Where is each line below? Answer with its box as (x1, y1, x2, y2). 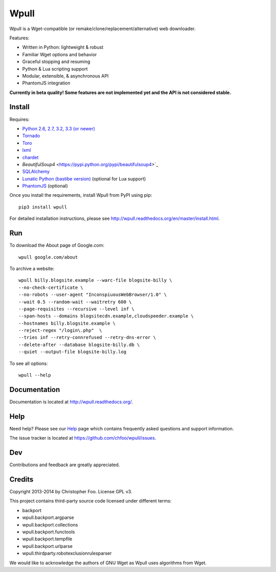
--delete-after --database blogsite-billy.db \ (18, 341, 140, 348)
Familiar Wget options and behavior (22, 51, 97, 57)
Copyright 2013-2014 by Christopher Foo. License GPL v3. (9, 489, 132, 495)
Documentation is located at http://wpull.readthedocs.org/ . (9, 399, 133, 405)
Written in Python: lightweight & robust (22, 44, 104, 51)
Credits (9, 475, 34, 484)
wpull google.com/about (18, 254, 78, 260)
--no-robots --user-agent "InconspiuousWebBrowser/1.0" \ (18, 292, 167, 298)
